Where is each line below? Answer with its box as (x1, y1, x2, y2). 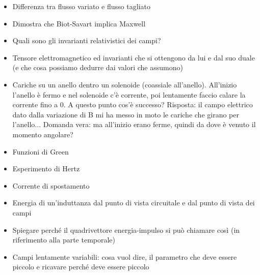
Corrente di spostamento (12, 180, 90, 191)
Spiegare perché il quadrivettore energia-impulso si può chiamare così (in (12, 224, 240, 235)
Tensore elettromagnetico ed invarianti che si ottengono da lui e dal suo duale (12, 52, 255, 63)
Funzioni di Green (12, 146, 69, 157)
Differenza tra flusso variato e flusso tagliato (12, 1, 150, 11)
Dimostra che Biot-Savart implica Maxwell (12, 18, 146, 28)
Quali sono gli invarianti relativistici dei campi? (12, 35, 161, 46)
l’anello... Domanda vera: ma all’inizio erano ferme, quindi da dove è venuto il (12, 119, 256, 130)
